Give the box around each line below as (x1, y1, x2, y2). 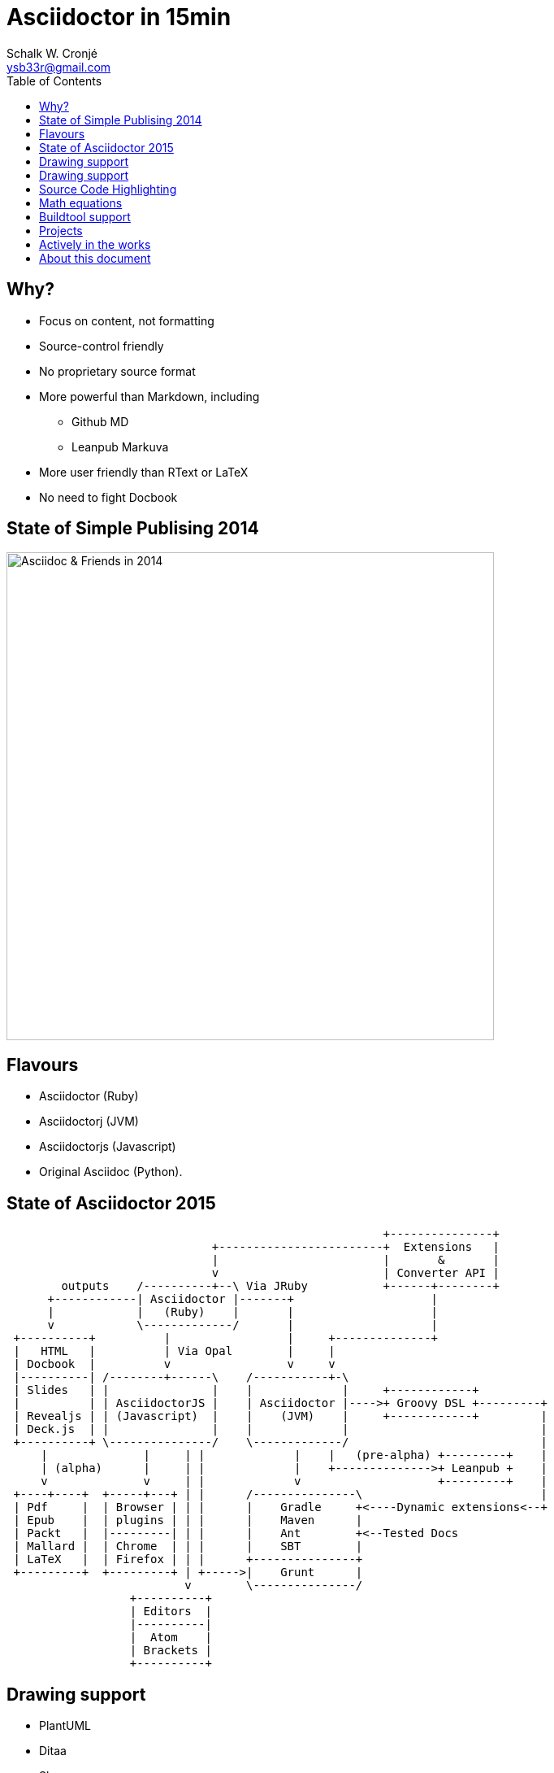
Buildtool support (39, 209, 131, 224)
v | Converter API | (211, 1266, 500, 1280)
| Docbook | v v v (13, 1357, 335, 1371)
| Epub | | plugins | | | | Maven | (13, 1514, 363, 1527)
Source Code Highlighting (39, 181, 177, 196)
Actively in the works (39, 237, 151, 251)
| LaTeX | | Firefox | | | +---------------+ (13, 1553, 363, 1566)
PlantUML (39, 1718, 92, 1732)
